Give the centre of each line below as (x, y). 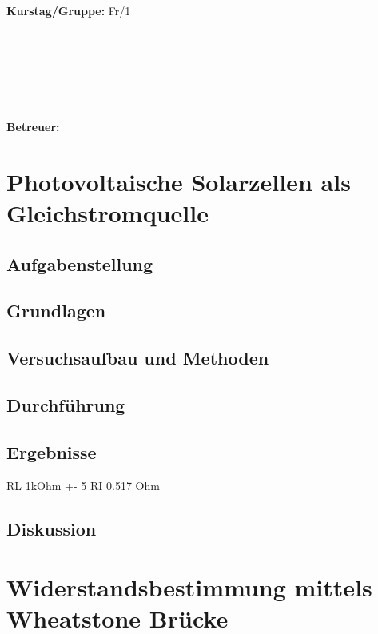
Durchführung (66, 405)
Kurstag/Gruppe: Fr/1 (69, 10)
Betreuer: (33, 127)
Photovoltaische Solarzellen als (179, 181)
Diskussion (52, 528)
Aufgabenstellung (80, 263)
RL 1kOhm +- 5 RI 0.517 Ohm (83, 485)
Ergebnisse (52, 451)
